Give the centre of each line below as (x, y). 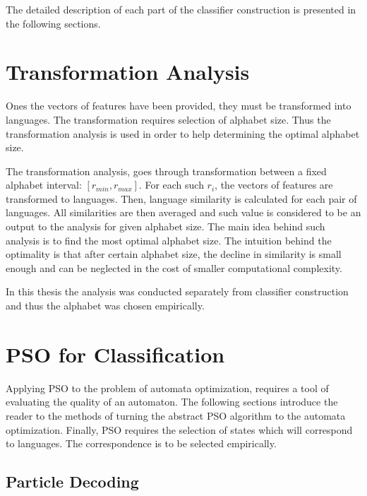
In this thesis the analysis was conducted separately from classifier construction (177, 291)
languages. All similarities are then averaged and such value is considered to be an (183, 212)
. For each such (171, 185)
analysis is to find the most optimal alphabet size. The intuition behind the (169, 240)
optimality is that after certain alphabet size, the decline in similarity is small (174, 254)
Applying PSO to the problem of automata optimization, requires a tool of (167, 388)
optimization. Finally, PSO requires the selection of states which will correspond (179, 429)
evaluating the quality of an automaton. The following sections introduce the (172, 402)
